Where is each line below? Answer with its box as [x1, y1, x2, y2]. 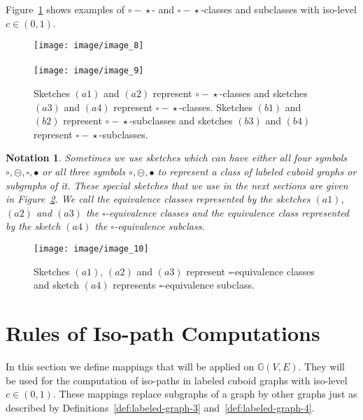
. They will [298, 359, 346, 373]
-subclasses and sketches [129, 113, 233, 128]
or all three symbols [42, 164, 126, 179]
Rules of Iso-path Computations [6, 319, 320, 347]
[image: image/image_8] [34, 41, 144, 51]
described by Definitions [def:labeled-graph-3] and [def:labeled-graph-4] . [6, 400, 315, 414]
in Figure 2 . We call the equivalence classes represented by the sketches [6, 191, 311, 206]
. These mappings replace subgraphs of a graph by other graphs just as [52, 386, 357, 401]
